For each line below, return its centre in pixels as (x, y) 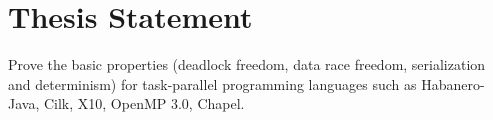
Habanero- (453, 83)
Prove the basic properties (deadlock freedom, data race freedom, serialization (247, 64)
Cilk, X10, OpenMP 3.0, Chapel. (144, 103)
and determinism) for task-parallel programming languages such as (212, 83)
